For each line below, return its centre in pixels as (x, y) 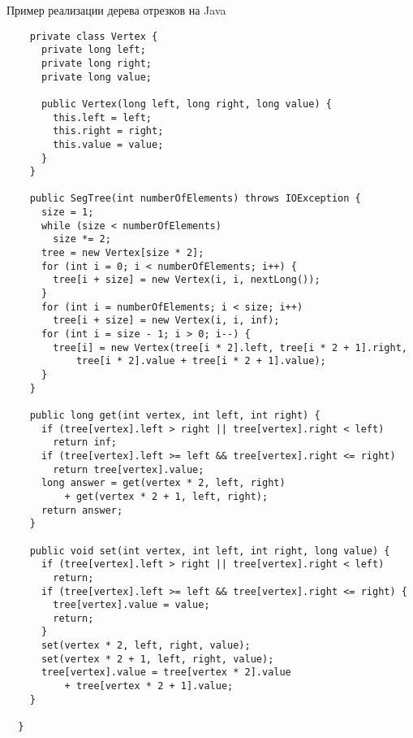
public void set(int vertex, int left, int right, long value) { (210, 551)
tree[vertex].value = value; (131, 605)
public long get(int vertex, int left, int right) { (175, 415)
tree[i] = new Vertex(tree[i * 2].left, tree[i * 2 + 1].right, (230, 347)
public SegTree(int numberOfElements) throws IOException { (195, 199)
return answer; (82, 510)
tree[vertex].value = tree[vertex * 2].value (166, 673)
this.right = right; (108, 131)
